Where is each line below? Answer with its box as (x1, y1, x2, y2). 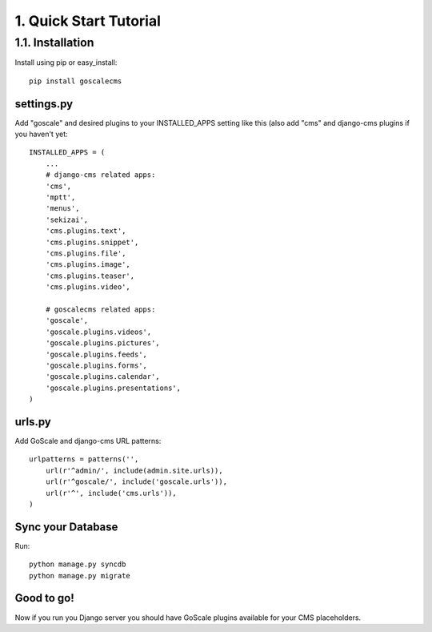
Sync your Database (14, 520, 118, 533)
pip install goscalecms (29, 76, 122, 86)
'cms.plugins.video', (45, 283, 131, 292)
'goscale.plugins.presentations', (45, 383, 182, 392)
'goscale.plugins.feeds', (45, 349, 148, 359)
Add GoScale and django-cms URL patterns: (14, 436, 162, 445)
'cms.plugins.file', (45, 248, 126, 258)
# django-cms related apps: (45, 171, 156, 179)
